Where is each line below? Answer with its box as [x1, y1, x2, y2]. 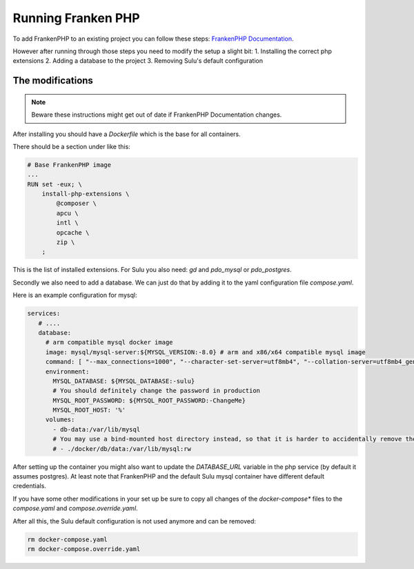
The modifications [12, 75, 93, 86]
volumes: [45, 416, 75, 424]
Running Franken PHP [12, 10, 141, 26]
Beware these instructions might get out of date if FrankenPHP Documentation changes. [31, 110, 282, 119]
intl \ [56, 219, 79, 227]
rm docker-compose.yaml [27, 535, 108, 543]
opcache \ [56, 229, 90, 236]
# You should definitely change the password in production [52, 387, 261, 395]
